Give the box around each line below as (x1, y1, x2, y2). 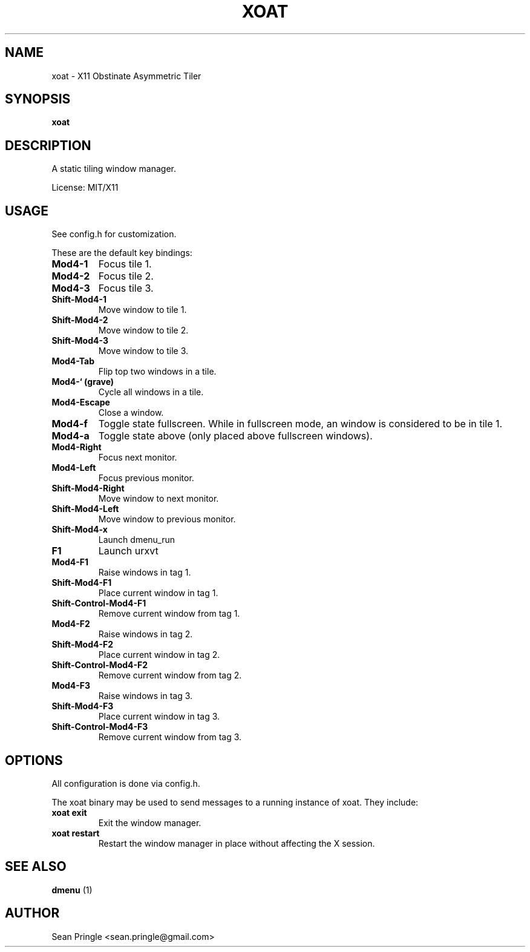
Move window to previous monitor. (98, 514, 236, 525)
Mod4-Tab (51, 356, 95, 367)
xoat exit (51, 807, 87, 818)
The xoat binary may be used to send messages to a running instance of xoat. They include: (51, 796, 419, 807)
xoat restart (51, 827, 100, 838)
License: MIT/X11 (51, 182, 119, 193)
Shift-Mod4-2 (51, 315, 108, 326)
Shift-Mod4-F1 (51, 577, 112, 588)
